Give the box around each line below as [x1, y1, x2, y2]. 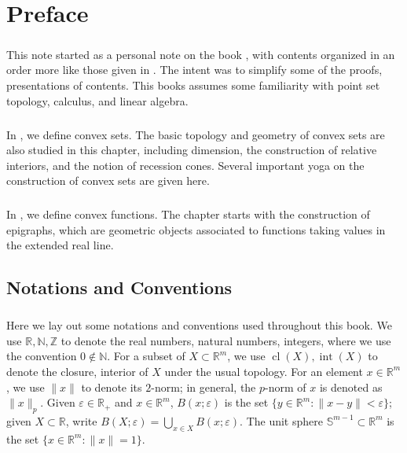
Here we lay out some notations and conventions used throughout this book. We [6, 317, 392, 333]
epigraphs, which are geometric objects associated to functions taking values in [6, 221, 386, 238]
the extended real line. [6, 237, 114, 253]
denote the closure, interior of [6, 363, 148, 379]
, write [65, 412, 97, 429]
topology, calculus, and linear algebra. [6, 92, 189, 109]
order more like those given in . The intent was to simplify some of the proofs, [6, 61, 383, 78]
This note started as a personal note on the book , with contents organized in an [6, 46, 395, 62]
